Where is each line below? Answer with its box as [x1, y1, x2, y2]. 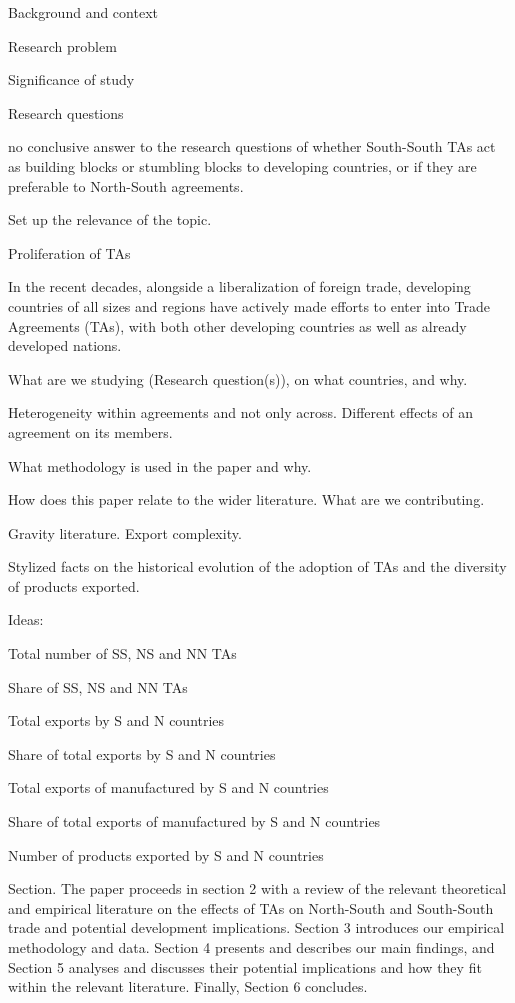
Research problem [8, 35, 117, 56]
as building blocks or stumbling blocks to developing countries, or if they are [8, 155, 477, 176]
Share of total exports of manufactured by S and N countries [8, 811, 381, 832]
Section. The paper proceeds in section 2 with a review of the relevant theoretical [8, 878, 507, 899]
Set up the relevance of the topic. [8, 209, 212, 230]
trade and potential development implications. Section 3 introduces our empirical [8, 917, 505, 938]
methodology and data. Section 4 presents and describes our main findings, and [8, 937, 495, 957]
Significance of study [8, 69, 135, 90]
